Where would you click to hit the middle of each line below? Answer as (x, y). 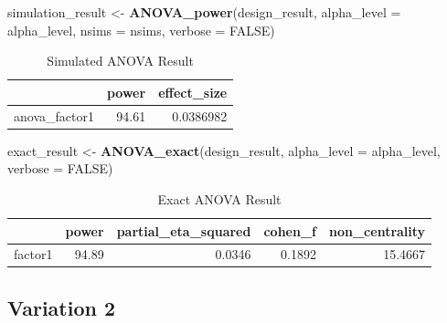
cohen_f (290, 230)
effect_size (193, 92)
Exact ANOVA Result (219, 198)
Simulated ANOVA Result (120, 61)
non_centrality (378, 230)
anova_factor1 (54, 115)
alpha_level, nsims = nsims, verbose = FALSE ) (141, 30)
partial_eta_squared (184, 230)
